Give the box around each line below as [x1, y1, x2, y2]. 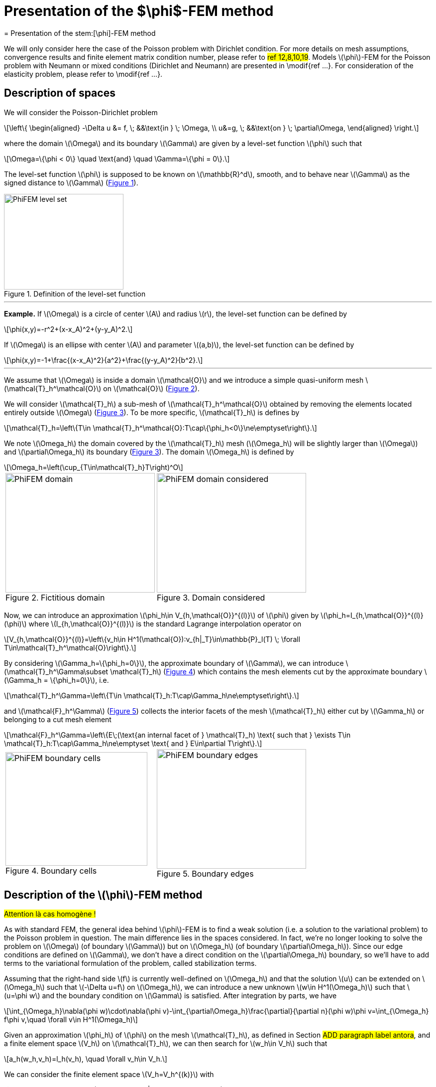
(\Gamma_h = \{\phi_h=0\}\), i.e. [4, 675, 109, 684]
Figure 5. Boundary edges [157, 868, 254, 879]
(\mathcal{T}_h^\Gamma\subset [4, 667, 109, 676]
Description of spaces [4, 87, 115, 100]
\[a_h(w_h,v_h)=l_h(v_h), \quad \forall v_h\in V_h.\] [4, 1055, 167, 1064]
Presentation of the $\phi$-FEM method [4, 2, 274, 19]
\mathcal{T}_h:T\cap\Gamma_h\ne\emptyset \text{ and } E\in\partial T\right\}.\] [4, 739, 262, 748]
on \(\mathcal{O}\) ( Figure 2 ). [103, 384, 200, 393]
